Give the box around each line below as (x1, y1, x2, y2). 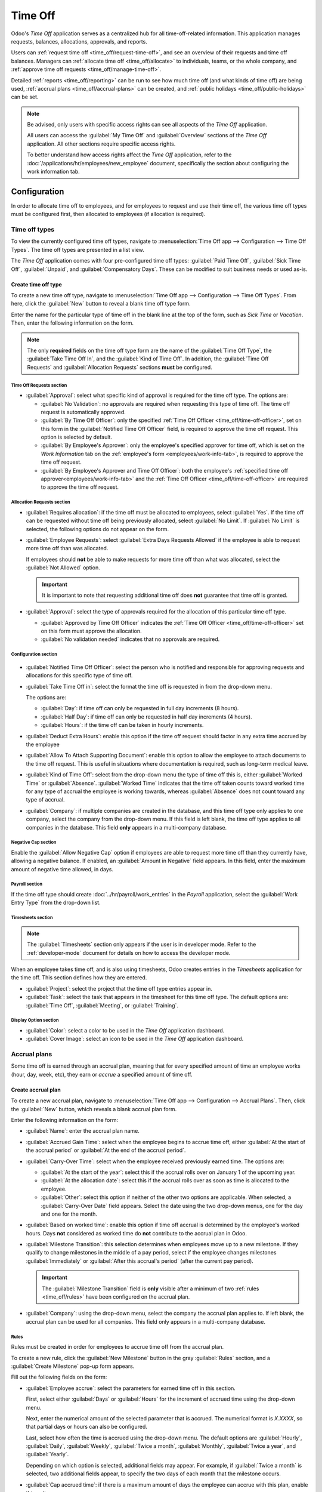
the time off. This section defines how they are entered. (11, 974, 147, 981)
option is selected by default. (41, 433, 113, 441)
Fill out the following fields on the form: (11, 1373, 107, 1381)
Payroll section (11, 881, 43, 887)
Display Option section (11, 1018, 59, 1024)
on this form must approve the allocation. (41, 627, 143, 635)
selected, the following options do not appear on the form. (26, 525, 169, 532)
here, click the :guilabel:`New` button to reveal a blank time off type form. (11, 300, 191, 307)
